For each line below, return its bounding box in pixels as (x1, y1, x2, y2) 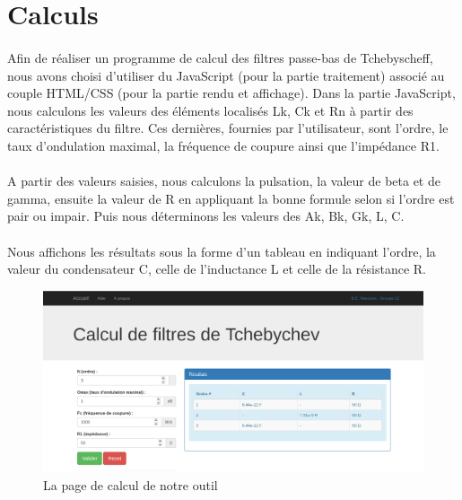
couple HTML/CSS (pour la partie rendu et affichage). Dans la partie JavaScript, (7, 83, 456, 102)
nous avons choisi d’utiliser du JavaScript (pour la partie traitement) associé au (7, 66, 445, 84)
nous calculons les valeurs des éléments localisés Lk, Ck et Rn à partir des (7, 101, 414, 119)
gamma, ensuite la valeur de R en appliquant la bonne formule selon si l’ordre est (7, 189, 455, 207)
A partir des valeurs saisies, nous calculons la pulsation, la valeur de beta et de (7, 171, 440, 190)
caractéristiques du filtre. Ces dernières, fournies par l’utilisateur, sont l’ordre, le (7, 118, 449, 137)
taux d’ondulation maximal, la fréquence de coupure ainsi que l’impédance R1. (7, 136, 440, 154)
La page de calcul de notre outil (43, 475, 218, 494)
